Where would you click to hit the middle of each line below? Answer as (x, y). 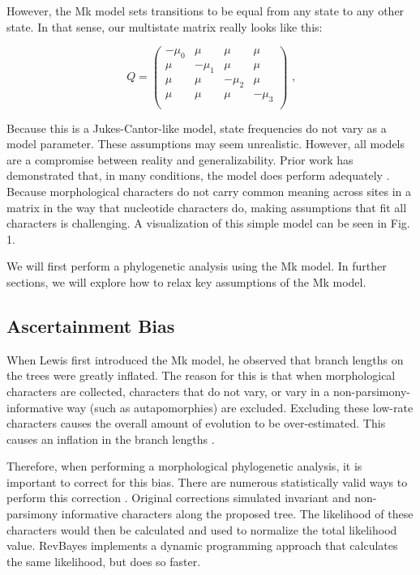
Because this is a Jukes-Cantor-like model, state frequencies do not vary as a (197, 128)
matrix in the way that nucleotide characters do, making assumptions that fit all (207, 207)
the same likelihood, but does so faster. (104, 561)
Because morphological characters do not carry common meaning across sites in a (209, 191)
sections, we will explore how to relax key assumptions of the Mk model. (186, 281)
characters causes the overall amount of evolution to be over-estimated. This (196, 423)
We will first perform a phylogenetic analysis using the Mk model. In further (197, 266)
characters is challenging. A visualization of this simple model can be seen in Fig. (208, 223)
